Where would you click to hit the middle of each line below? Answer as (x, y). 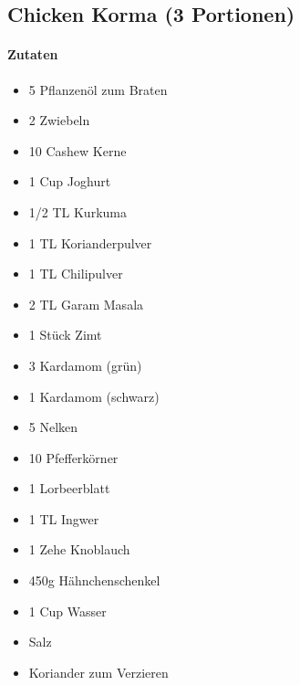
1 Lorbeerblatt (69, 488)
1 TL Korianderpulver (90, 242)
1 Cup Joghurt (70, 181)
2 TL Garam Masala (86, 304)
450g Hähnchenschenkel (94, 580)
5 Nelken (53, 427)
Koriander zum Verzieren (98, 672)
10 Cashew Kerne (78, 150)
